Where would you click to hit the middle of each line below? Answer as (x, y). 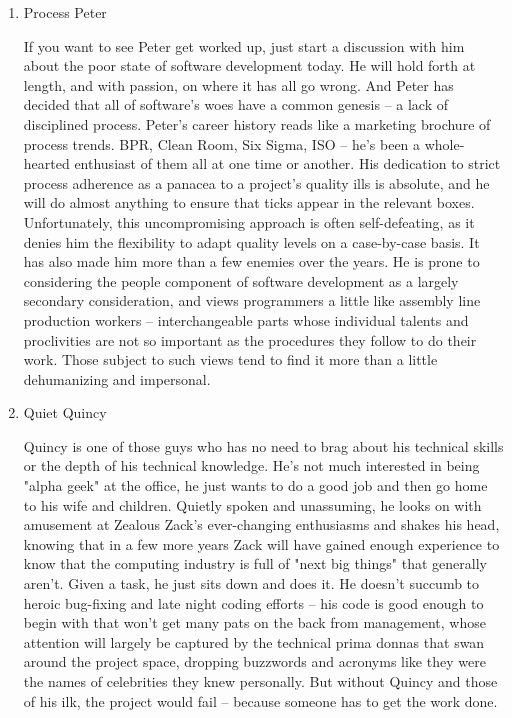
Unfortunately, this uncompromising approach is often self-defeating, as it (249, 221)
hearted (46, 163)
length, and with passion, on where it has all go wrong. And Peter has (238, 84)
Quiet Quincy (65, 412)
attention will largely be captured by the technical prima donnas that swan (254, 641)
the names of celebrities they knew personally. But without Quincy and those (260, 681)
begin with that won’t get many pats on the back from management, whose (254, 622)
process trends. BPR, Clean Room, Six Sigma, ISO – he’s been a (222, 143)
